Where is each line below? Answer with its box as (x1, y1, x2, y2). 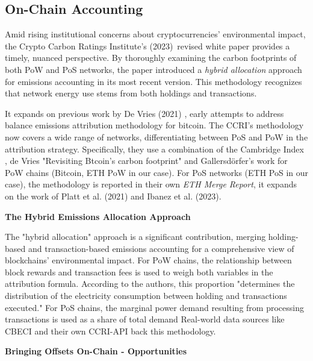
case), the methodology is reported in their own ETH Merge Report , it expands (5, 178, 297, 190)
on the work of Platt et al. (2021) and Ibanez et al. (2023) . (5, 189, 222, 202)
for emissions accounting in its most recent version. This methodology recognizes (5, 75, 302, 87)
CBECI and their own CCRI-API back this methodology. (5, 324, 216, 337)
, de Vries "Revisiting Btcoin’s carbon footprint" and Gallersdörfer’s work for (5, 154, 288, 167)
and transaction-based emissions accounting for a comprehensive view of (28, 242, 294, 254)
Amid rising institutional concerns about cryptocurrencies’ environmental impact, (5, 28, 306, 40)
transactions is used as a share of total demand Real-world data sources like (5, 313, 285, 325)
